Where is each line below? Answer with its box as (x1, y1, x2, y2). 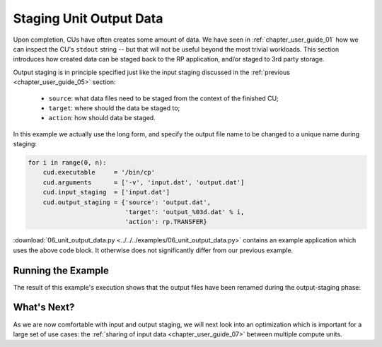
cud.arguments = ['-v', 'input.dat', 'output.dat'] (42, 178, 245, 187)
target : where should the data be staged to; (48, 103, 180, 112)
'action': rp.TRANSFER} (125, 218, 208, 226)
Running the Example (13, 264, 110, 276)
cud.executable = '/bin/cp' (42, 168, 156, 177)
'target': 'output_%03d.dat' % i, (125, 208, 245, 216)
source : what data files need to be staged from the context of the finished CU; (48, 94, 279, 102)
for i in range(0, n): (28, 159, 107, 167)
